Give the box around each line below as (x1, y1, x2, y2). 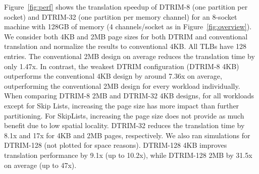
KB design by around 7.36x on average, (100, 71, 222, 81)
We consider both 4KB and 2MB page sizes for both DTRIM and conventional (4, 31, 248, 41)
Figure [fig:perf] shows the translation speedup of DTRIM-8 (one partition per (4, 2, 248, 12)
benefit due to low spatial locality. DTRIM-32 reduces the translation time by (4, 120, 245, 131)
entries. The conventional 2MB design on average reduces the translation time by (4, 50, 255, 61)
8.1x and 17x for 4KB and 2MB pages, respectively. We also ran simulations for (4, 130, 250, 140)
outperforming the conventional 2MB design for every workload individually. (4, 80, 240, 91)
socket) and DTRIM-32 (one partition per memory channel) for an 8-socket (4, 11, 237, 22)
